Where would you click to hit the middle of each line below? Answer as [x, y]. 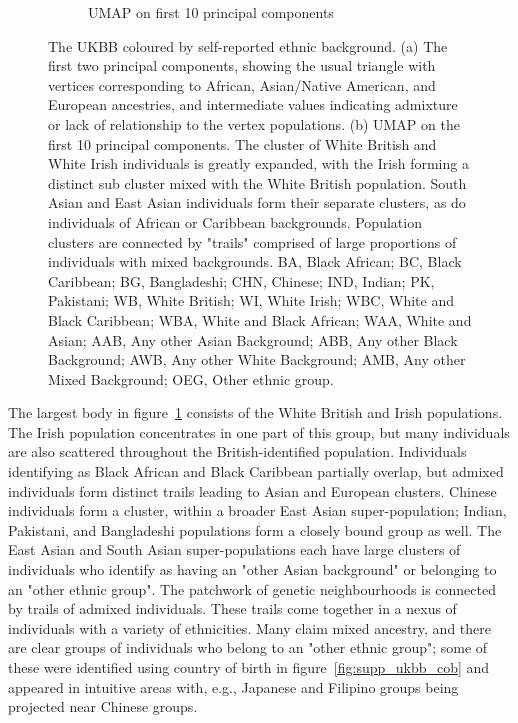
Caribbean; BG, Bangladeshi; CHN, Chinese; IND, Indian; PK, [241, 280]
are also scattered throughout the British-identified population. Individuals [237, 451]
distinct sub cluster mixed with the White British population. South [257, 182]
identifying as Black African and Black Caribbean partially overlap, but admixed [256, 471]
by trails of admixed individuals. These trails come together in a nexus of [232, 608]
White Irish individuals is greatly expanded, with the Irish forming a [258, 163]
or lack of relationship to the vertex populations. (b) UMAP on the [254, 123]
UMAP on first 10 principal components [211, 12]
